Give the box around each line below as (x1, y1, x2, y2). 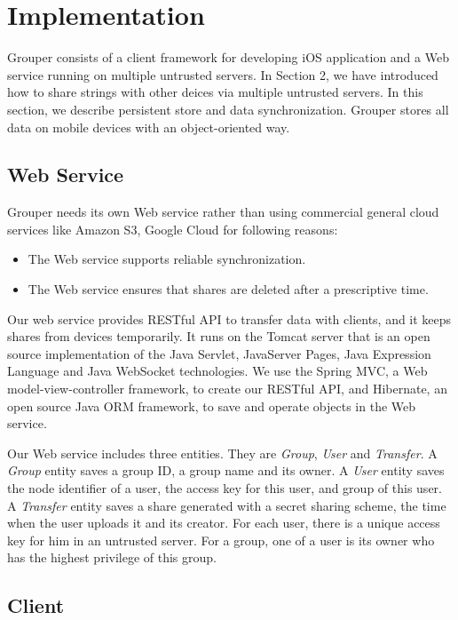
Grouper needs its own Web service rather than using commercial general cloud (7, 203, 439, 221)
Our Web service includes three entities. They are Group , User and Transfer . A (7, 443, 438, 462)
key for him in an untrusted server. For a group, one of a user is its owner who (7, 530, 435, 549)
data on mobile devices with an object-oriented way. (7, 117, 290, 136)
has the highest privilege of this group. (7, 548, 217, 567)
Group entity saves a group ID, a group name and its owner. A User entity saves (7, 461, 445, 480)
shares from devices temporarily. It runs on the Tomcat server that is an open (7, 327, 430, 346)
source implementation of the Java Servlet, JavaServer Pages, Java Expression (7, 344, 431, 362)
